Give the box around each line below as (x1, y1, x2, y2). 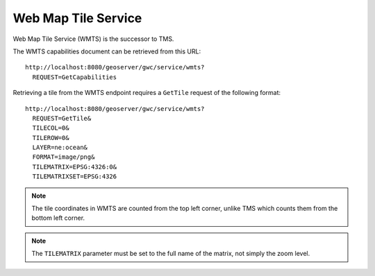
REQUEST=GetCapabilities (32, 73, 117, 81)
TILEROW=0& (32, 134, 69, 141)
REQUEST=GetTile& (32, 114, 92, 122)
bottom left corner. (31, 214, 85, 222)
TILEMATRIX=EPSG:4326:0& (32, 163, 117, 171)
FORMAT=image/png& (32, 153, 95, 161)
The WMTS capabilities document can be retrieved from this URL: (12, 47, 201, 55)
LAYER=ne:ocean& (32, 144, 88, 152)
